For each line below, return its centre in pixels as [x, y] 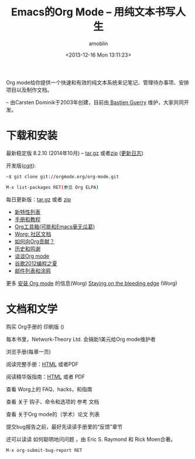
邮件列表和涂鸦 [32, 271]
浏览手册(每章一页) [29, 351]
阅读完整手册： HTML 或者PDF [42, 364]
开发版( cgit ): [21, 165]
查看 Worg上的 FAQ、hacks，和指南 [49, 389]
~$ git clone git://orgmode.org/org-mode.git [62, 177]
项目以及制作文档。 [29, 89]
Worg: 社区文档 [33, 234]
